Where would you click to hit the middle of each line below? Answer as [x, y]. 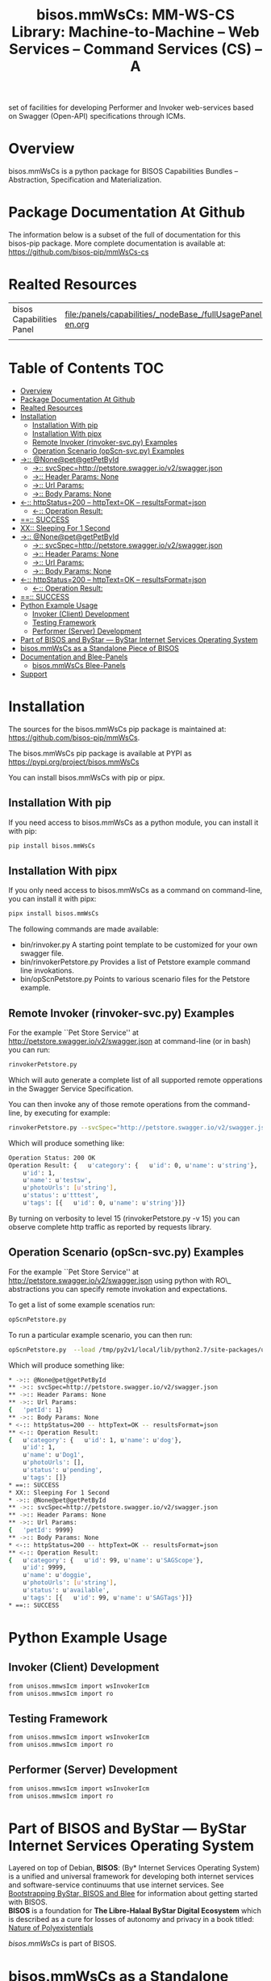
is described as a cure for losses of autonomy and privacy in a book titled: [131, 1920]
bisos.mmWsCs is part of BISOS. [63, 1944]
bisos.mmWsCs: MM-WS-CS [135, 15]
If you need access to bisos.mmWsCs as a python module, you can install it [133, 822]
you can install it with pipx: [52, 899]
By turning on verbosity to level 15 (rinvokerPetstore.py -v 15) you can [124, 1218]
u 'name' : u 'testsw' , [57, 1180]
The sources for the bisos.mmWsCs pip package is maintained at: [117, 729]
